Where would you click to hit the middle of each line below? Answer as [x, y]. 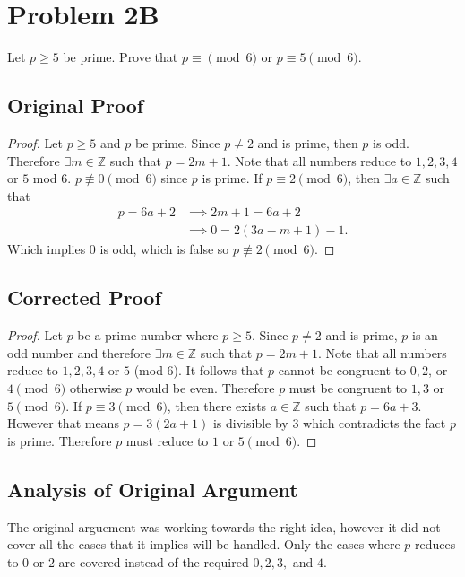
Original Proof [76, 105]
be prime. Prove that [121, 57]
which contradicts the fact [375, 423]
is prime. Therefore [60, 440]
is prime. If [232, 178]
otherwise [95, 387]
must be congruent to [348, 387]
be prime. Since [177, 142]
